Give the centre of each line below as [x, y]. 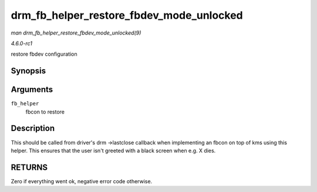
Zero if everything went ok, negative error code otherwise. [82, 181]
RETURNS [29, 167]
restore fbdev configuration [44, 54]
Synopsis [28, 71]
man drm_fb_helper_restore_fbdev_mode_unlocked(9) [76, 33]
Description [33, 128]
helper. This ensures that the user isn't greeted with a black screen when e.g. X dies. [113, 150]
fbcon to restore [45, 112]
